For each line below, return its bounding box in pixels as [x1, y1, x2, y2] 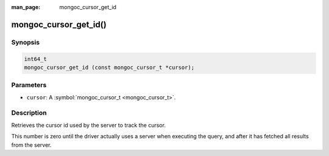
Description [11, 108, 47, 117]
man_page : [11, 4, 41, 10]
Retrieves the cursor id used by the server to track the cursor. [11, 121, 166, 129]
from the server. [11, 141, 52, 149]
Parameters [11, 81, 47, 90]
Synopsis [11, 38, 40, 46]
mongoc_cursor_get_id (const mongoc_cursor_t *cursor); [24, 64, 195, 71]
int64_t [24, 55, 47, 62]
